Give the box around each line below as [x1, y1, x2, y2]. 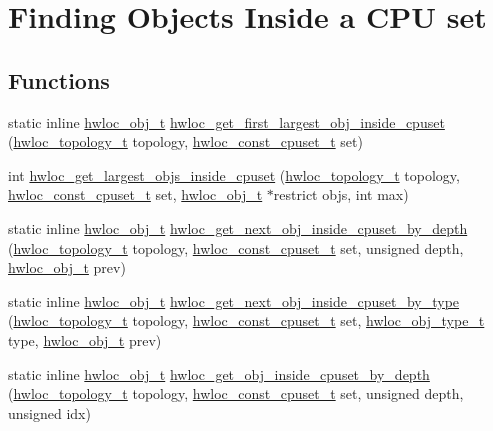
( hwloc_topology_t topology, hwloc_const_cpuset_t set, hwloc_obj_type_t [8, 310, 485, 331]
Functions [8, 64, 110, 95]
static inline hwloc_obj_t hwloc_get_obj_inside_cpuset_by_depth [8, 363, 430, 384]
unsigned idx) [8, 402, 91, 423]
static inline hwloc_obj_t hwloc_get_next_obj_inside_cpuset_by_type [8, 290, 460, 311]
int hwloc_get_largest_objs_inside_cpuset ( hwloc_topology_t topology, [8, 164, 460, 185]
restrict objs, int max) [273, 184, 409, 205]
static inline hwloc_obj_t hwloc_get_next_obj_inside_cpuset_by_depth [8, 217, 468, 238]
